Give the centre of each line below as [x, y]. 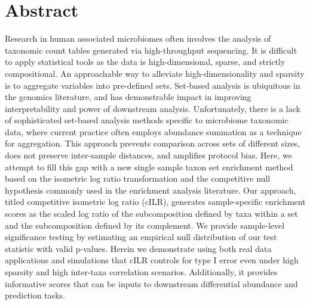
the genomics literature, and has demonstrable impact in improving [128, 97]
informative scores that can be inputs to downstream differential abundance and [151, 283]
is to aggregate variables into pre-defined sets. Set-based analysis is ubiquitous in [153, 85]
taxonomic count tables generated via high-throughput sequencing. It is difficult [151, 50]
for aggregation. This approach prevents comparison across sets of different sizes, [153, 143]
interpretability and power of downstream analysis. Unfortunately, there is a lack [153, 108]
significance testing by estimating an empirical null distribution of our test [141, 237]
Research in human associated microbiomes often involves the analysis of [138, 38]
